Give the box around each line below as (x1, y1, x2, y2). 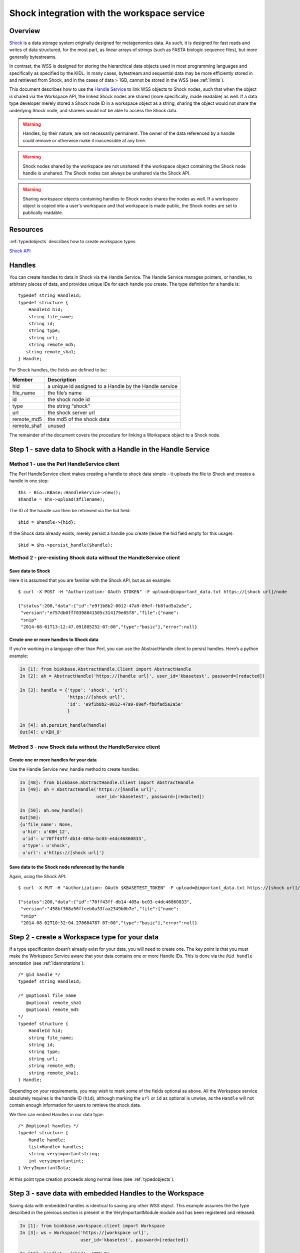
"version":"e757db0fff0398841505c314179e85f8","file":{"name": (20, 610, 179, 616)
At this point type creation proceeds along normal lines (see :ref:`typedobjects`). (9, 1176, 175, 1182)
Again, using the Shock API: (9, 873, 67, 879)
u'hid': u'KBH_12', (22, 828, 70, 834)
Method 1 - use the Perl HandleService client (9, 460, 119, 467)
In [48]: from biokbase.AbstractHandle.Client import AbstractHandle (19, 779, 194, 785)
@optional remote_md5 (25, 1007, 79, 1012)
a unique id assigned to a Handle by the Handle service (47, 382, 177, 389)
